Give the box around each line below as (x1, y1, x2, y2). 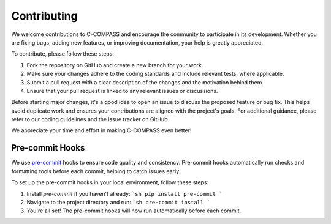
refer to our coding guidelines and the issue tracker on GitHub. (11, 116, 170, 123)
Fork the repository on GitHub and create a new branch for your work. (26, 61, 204, 69)
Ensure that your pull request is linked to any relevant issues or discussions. (26, 87, 218, 94)
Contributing (11, 9, 78, 23)
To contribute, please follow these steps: (11, 50, 115, 58)
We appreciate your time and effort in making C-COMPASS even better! (11, 127, 192, 134)
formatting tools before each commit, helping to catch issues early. (11, 167, 181, 174)
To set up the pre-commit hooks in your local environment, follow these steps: (11, 179, 208, 186)
